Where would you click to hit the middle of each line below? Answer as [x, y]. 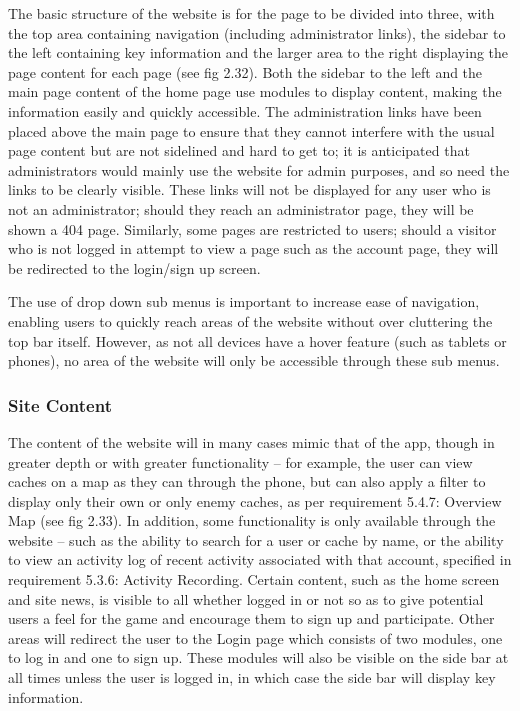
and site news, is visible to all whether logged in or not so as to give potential [246, 598]
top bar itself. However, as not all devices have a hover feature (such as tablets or [257, 340]
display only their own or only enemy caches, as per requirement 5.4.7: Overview [255, 500]
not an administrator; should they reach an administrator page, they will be [241, 208]
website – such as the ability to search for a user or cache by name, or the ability [256, 539]
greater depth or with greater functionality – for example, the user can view [240, 461]
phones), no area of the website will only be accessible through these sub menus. [254, 360]
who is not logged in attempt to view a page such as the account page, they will [253, 248]
